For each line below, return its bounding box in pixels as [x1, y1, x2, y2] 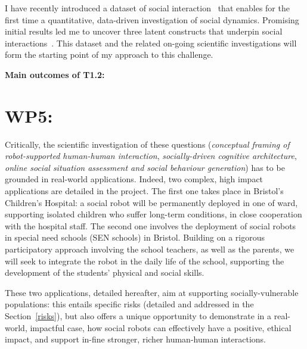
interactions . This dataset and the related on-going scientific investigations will [5, 36, 297, 49]
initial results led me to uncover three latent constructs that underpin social [5, 25, 283, 38]
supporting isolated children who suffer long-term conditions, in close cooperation [5, 208, 302, 220]
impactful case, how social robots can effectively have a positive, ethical [30, 321, 292, 334]
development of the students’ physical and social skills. [5, 266, 204, 279]
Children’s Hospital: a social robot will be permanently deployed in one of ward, [5, 196, 298, 208]
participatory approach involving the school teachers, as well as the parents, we [5, 243, 294, 255]
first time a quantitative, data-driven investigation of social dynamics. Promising [5, 13, 299, 26]
